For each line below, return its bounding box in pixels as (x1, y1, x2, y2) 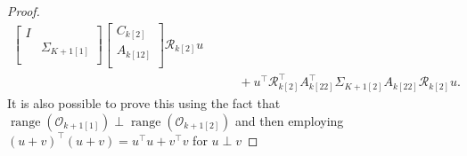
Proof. (7, 2, 40, 19)
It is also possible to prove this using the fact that (7, 94, 281, 113)
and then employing (235, 111, 344, 129)
